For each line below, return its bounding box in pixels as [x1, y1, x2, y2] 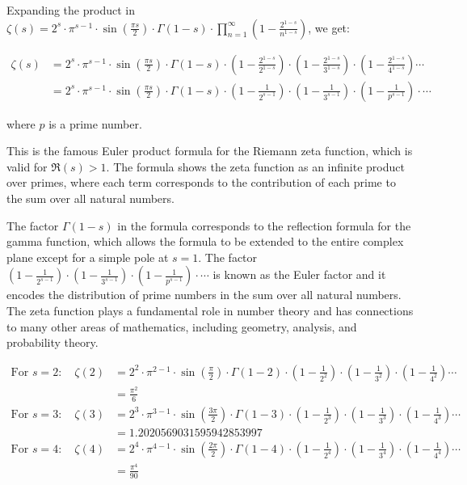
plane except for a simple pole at [6, 248, 169, 265]
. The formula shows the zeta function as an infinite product [106, 158, 405, 175]
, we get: [308, 19, 350, 36]
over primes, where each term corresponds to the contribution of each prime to [6, 174, 396, 191]
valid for [6, 158, 48, 175]
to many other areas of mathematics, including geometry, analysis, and [6, 318, 357, 335]
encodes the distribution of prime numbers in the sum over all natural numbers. [6, 286, 402, 303]
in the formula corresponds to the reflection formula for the [117, 217, 411, 234]
